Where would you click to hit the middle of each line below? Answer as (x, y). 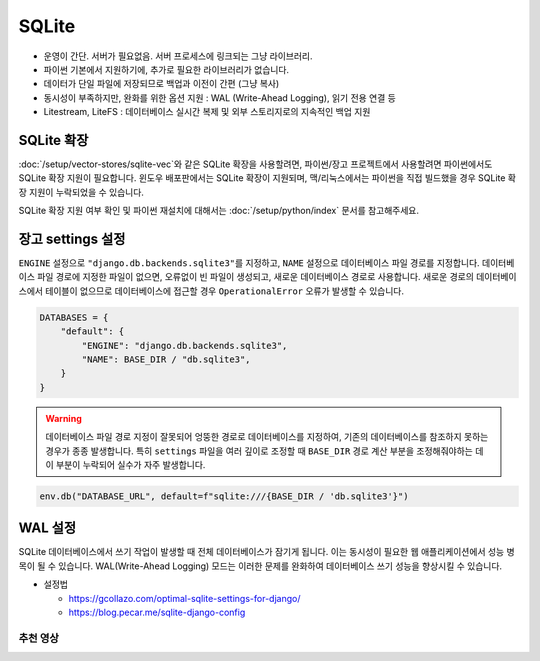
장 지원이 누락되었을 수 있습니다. (81, 192)
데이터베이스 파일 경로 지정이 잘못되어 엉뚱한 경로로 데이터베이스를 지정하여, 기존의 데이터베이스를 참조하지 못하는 (267, 437)
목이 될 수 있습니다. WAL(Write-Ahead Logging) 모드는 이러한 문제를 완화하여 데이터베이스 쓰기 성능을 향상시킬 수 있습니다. (260, 566)
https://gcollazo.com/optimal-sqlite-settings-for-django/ (184, 598)
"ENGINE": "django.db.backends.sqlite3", (184, 345)
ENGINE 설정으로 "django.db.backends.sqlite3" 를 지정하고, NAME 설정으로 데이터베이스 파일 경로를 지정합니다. (249, 263)
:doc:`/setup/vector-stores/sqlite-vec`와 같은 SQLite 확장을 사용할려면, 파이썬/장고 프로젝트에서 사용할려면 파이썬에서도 (255, 164)
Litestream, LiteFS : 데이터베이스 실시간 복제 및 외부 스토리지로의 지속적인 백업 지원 (207, 112)
